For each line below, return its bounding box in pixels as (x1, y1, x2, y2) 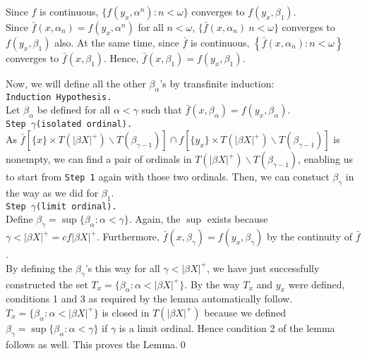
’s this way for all (85, 260, 160, 275)
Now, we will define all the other (6, 76, 146, 90)
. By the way (184, 276, 240, 291)
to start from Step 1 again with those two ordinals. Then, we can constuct (6, 169, 330, 184)
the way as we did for (6, 185, 99, 200)
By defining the (6, 260, 73, 275)
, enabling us (298, 152, 353, 166)
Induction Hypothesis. (6, 92, 112, 102)
